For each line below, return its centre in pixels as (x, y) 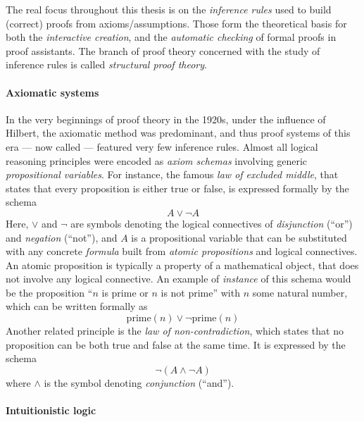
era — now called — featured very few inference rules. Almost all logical (162, 146)
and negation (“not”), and (62, 237)
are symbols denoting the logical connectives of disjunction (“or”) (212, 223)
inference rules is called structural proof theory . (106, 64)
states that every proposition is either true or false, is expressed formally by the (177, 188)
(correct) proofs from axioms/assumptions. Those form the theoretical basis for (176, 23)
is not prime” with (200, 292)
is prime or (125, 292)
